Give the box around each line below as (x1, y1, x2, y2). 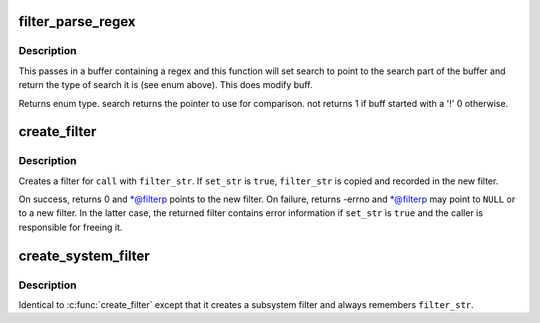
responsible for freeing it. (18, 221, 123, 233)
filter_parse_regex (18, 13, 136, 30)
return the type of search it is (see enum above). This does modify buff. (18, 79, 313, 91)
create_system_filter (18, 247, 150, 264)
